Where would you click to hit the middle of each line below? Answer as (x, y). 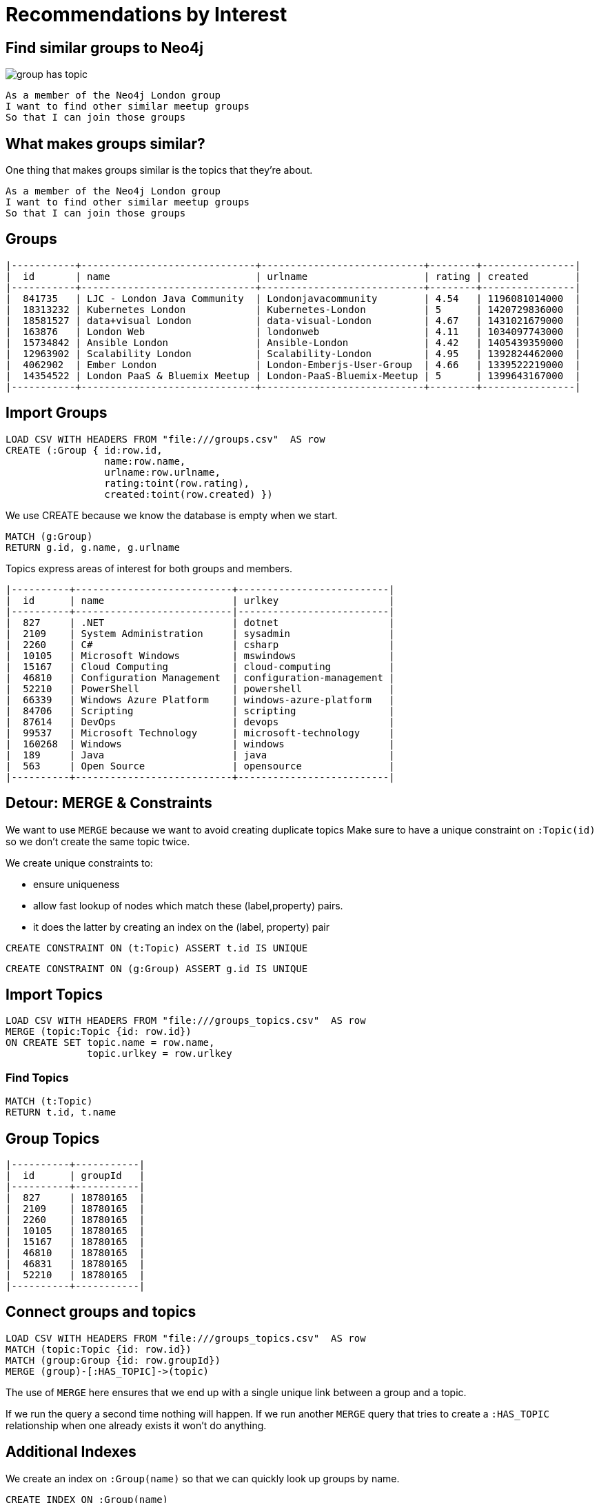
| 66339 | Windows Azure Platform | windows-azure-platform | (200, 699)
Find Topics (37, 1077)
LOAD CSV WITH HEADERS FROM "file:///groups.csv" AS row (165, 439)
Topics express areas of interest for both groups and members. (149, 568)
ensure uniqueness (77, 884)
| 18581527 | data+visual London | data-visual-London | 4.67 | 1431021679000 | (293, 320)
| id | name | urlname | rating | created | (293, 276)
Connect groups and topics (101, 1312)
